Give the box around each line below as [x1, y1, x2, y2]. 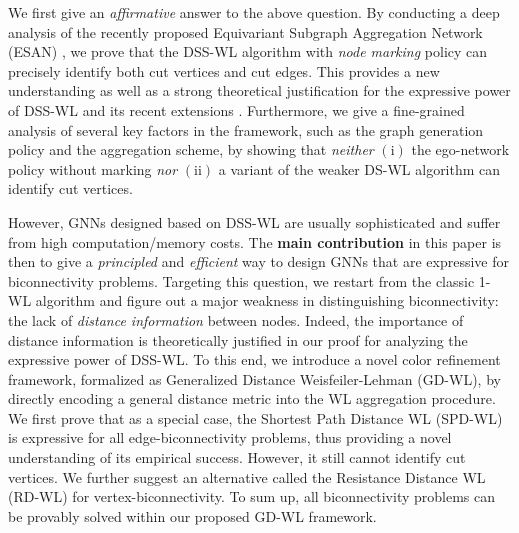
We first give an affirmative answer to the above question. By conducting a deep [8, 2, 500, 22]
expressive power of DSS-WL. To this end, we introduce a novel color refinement [8, 349, 501, 370]
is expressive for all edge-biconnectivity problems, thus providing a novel [8, 427, 452, 448]
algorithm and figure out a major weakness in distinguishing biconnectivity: [35, 290, 499, 311]
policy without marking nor [8, 158, 178, 179]
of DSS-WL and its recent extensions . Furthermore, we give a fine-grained [8, 99, 465, 120]
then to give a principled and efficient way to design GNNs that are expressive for [8, 251, 509, 272]
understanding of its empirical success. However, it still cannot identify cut [8, 447, 466, 468]
